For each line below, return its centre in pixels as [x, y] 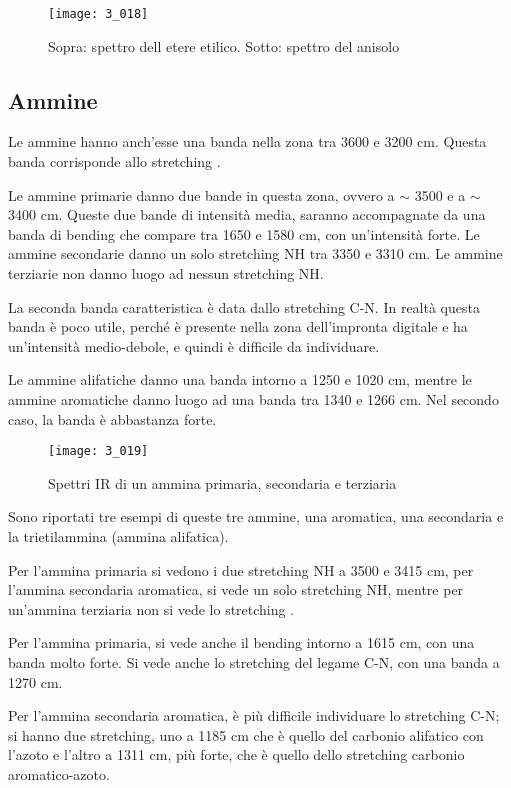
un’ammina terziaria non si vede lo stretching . [151, 608]
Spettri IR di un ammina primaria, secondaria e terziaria [222, 482]
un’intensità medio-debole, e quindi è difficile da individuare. [194, 345]
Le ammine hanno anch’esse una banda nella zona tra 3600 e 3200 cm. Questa [247, 141]
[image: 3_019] [98, 451]
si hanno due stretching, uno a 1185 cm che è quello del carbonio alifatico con [246, 734]
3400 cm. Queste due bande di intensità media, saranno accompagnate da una [247, 214]
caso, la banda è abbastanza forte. [112, 418]
